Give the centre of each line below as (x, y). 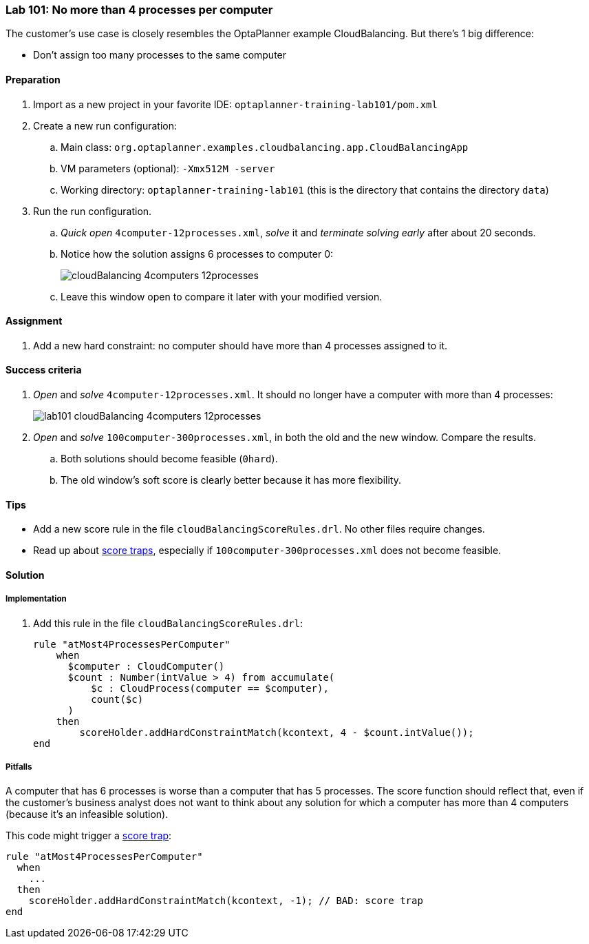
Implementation (36, 599)
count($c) (117, 699)
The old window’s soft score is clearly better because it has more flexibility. (231, 480)
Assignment (34, 321)
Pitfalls (19, 767)
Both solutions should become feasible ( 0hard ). (169, 459)
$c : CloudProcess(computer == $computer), (210, 688)
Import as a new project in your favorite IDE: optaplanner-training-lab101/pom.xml (235, 104)
